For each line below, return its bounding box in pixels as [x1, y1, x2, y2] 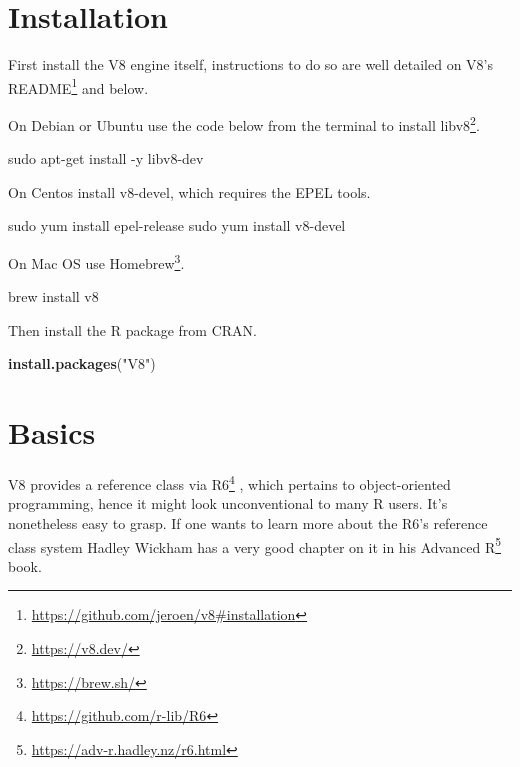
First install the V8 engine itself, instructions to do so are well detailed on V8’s [8, 54, 494, 75]
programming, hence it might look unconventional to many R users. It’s [8, 493, 448, 514]
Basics [8, 412, 96, 453]
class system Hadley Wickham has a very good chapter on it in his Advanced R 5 [8, 533, 502, 557]
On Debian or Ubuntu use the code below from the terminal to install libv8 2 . [8, 111, 480, 135]
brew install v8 [8, 286, 99, 307]
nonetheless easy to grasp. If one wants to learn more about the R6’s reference [8, 513, 488, 533]
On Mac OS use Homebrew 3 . [8, 250, 185, 273]
